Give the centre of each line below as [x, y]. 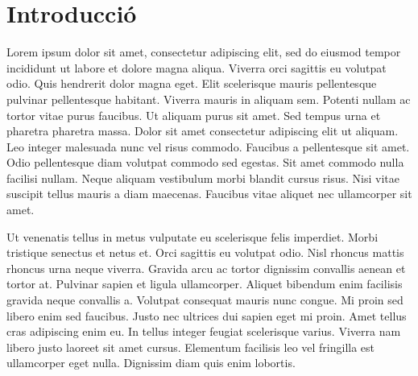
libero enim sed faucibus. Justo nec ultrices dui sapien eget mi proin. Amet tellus [207, 315]
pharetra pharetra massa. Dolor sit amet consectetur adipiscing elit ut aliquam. [203, 131]
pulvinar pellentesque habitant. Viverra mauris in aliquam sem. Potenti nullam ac [209, 99]
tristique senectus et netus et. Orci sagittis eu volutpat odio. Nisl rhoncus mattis [205, 252]
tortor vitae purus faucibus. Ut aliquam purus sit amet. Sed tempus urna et [194, 115]
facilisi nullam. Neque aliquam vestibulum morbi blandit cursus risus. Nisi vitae [203, 178]
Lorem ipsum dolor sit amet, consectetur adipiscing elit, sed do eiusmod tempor [204, 52]
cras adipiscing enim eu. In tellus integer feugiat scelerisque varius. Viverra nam [204, 331]
